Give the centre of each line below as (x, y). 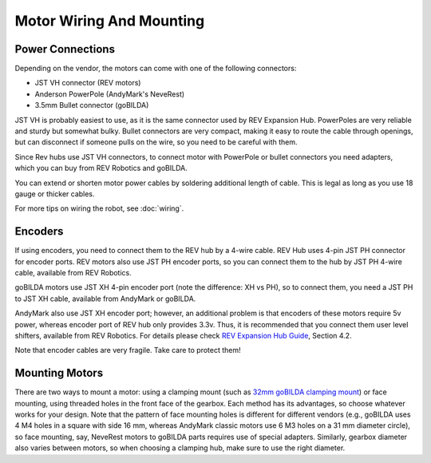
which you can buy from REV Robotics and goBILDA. (101, 168)
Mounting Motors (59, 373)
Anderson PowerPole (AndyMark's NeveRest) (110, 94)
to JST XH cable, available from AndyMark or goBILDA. (105, 299)
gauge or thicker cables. (55, 194)
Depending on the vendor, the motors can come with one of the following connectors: (156, 69)
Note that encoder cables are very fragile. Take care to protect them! (128, 350)
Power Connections (65, 49)
